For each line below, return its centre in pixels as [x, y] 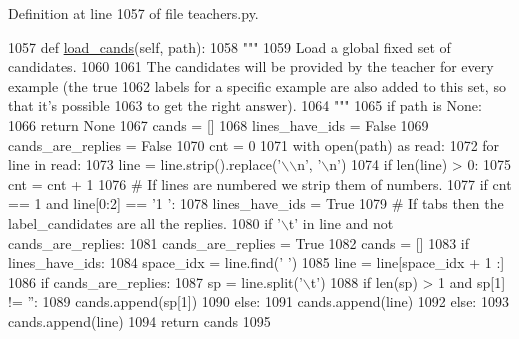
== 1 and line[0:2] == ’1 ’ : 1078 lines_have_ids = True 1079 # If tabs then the [256, 203]
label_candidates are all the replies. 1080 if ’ [144, 222]
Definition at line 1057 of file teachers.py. [133, 13]
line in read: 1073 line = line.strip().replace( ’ [145, 164]
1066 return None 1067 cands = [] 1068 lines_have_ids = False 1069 [218, 124]
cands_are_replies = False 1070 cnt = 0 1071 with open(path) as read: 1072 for [254, 144]
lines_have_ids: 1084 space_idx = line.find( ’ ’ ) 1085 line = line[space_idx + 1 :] [256, 262]
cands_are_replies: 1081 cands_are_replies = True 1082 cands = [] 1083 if [239, 242]
